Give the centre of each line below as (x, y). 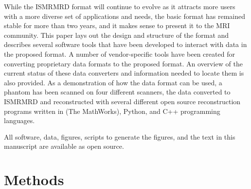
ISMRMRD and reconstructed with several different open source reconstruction (122, 101)
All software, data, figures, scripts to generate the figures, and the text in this (120, 136)
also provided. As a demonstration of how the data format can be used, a (113, 82)
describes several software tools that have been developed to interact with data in (125, 44)
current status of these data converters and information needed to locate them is (124, 73)
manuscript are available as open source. (64, 146)
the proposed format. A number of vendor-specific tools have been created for (119, 54)
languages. (19, 120)
